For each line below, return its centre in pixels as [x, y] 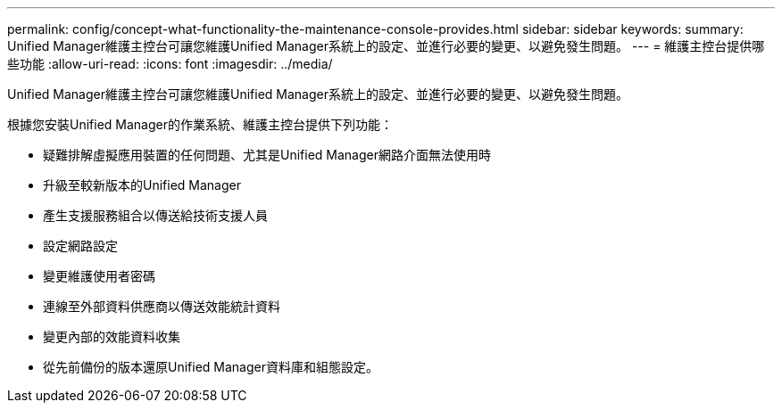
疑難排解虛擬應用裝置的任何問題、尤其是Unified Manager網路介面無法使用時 [267, 155]
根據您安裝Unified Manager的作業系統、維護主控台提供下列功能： [200, 124]
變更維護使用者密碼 [99, 276]
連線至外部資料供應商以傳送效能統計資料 [162, 306]
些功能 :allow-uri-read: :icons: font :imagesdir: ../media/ [170, 64]
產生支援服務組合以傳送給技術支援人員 [155, 215]
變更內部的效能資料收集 [112, 336]
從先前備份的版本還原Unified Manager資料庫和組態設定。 [211, 367]
